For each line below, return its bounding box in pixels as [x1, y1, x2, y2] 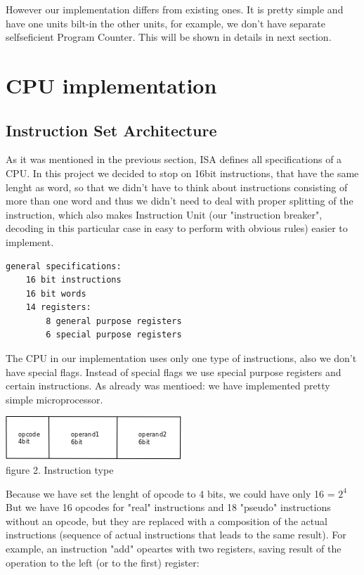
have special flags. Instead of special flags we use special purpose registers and [6, 364, 342, 379]
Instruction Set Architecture [6, 119, 217, 141]
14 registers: [25, 302, 91, 313]
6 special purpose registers [46, 330, 182, 340]
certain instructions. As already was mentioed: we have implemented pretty [6, 378, 330, 393]
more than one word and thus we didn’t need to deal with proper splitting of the [6, 193, 353, 208]
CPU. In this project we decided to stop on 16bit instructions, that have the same [6, 165, 359, 180]
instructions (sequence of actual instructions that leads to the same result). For [6, 527, 346, 542]
